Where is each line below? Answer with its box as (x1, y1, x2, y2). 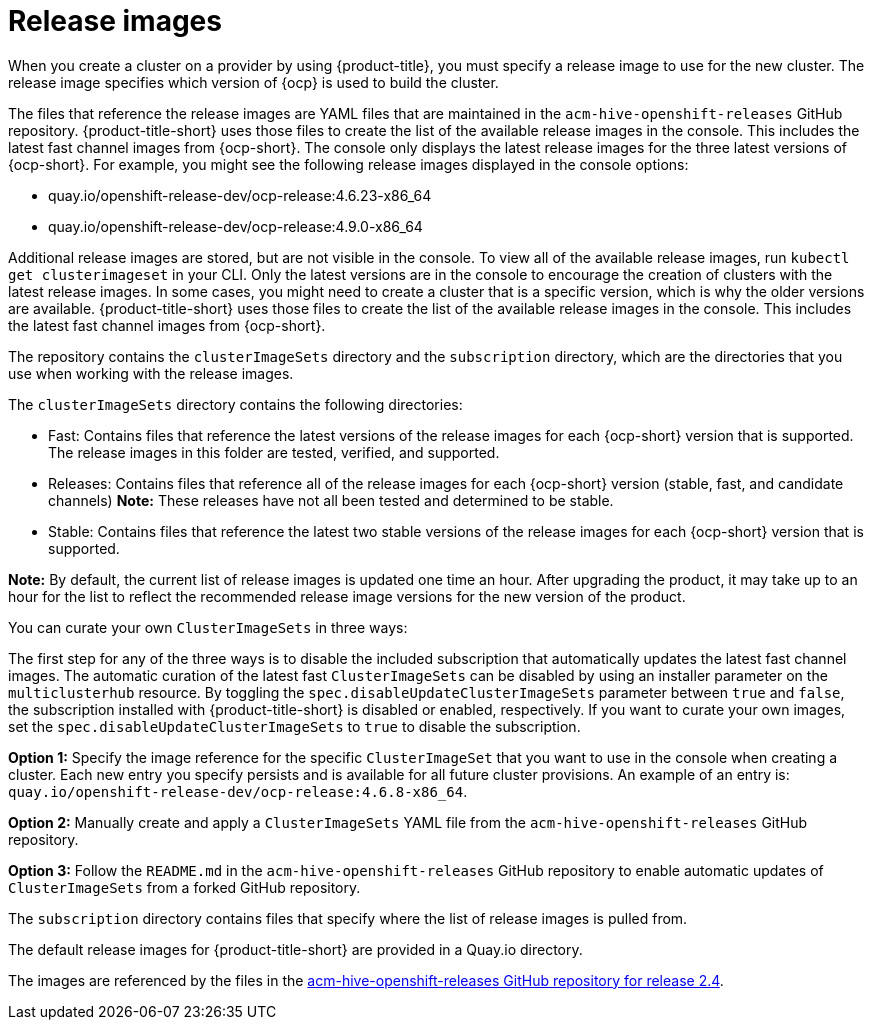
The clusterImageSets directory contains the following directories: (8, 395, 463, 413)
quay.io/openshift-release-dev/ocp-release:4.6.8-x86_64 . (8, 782, 468, 800)
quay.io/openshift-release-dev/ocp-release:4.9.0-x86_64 (48, 217, 423, 235)
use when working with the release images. (8, 364, 294, 382)
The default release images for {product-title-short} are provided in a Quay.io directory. (8, 940, 583, 958)
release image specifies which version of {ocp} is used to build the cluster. (8, 73, 499, 91)
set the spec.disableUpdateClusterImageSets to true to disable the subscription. (8, 717, 581, 735)
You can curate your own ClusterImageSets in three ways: (8, 618, 408, 636)
